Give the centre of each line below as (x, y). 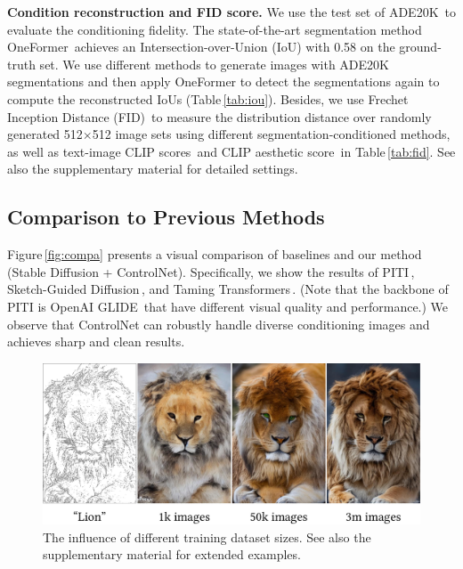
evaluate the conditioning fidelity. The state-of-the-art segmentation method (215, 29)
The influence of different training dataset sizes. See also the (207, 536)
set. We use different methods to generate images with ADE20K (214, 64)
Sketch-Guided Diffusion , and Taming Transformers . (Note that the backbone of (228, 289)
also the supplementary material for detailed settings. (153, 169)
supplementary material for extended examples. (172, 554)
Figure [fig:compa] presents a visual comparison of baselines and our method (215, 254)
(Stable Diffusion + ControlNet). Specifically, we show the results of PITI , (211, 271)
